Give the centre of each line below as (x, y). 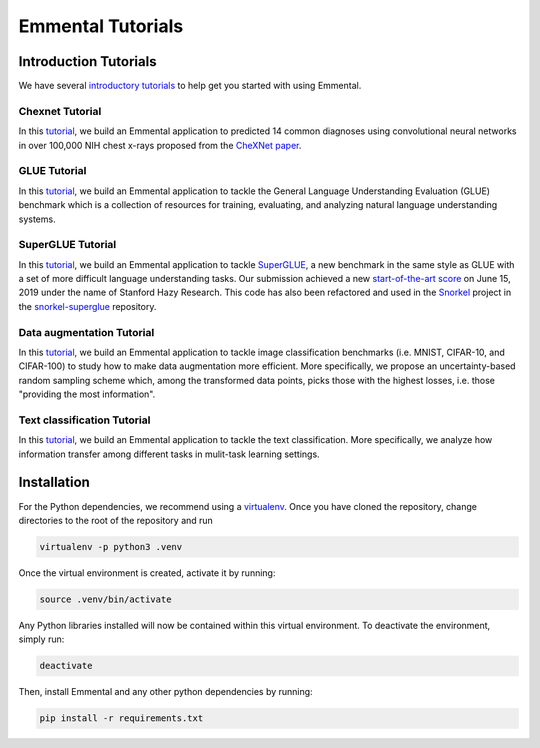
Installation (54, 482)
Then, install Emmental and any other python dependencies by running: (166, 692)
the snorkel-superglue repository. (87, 306)
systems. (37, 219)
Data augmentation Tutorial (86, 332)
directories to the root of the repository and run (116, 520)
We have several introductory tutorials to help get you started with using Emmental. (190, 86)
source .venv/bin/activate (105, 599)
